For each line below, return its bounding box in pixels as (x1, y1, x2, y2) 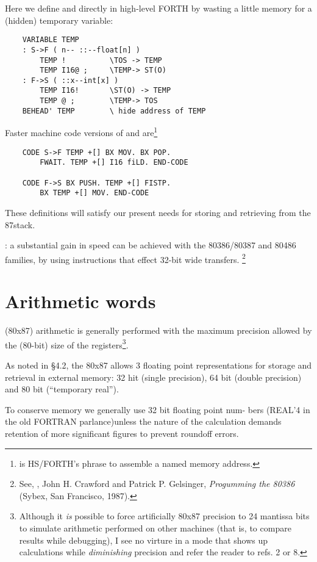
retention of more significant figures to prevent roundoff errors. (5, 427, 239, 439)
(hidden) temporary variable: (5, 13, 113, 26)
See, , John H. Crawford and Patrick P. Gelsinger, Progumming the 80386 (19, 477, 295, 490)
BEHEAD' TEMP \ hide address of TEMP (22, 106, 206, 115)
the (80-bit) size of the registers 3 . (5, 336, 129, 351)
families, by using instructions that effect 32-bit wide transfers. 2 (5, 251, 246, 265)
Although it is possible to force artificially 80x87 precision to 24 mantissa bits (19, 510, 310, 522)
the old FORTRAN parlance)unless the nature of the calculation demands (5, 415, 282, 428)
